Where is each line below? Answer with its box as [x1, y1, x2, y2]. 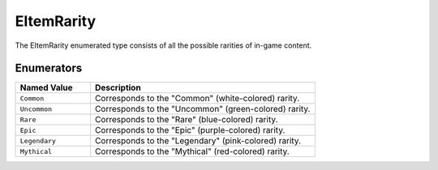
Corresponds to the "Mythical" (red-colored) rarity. [94, 146, 290, 157]
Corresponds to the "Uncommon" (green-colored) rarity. [94, 104, 311, 115]
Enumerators [15, 62, 83, 75]
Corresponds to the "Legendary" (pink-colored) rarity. [94, 135, 302, 147]
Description [94, 82, 141, 93]
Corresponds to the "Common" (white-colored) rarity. [94, 93, 300, 104]
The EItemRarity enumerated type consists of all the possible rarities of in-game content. [15, 40, 312, 50]
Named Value [19, 82, 73, 93]
